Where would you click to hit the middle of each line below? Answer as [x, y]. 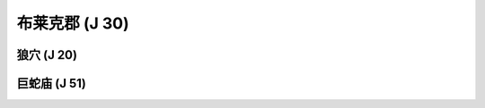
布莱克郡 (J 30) [73, 23]
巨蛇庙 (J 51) [52, 83]
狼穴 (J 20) [47, 55]
